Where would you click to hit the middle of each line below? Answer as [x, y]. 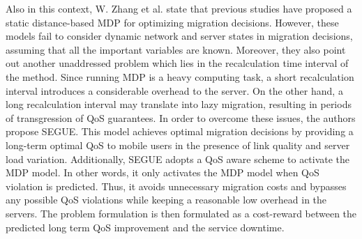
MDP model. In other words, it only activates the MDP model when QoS [163, 172]
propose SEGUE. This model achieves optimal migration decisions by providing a [180, 131]
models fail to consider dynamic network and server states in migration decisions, [179, 36]
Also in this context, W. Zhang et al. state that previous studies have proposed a [179, 8]
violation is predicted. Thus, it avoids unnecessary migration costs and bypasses [176, 186]
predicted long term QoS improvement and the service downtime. [145, 227]
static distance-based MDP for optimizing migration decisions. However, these [172, 22]
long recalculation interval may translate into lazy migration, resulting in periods [179, 104]
